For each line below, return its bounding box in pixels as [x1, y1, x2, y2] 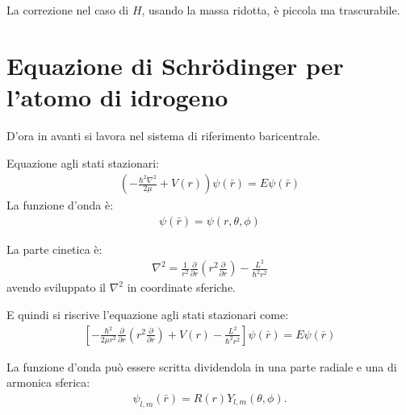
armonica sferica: [6, 374, 90, 391]
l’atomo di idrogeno [6, 80, 228, 113]
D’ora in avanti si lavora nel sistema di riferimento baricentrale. [6, 127, 320, 143]
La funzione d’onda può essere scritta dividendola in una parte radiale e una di [6, 358, 397, 375]
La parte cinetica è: [6, 240, 103, 257]
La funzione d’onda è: [6, 197, 114, 214]
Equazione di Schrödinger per [6, 48, 344, 81]
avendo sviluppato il [6, 279, 106, 296]
